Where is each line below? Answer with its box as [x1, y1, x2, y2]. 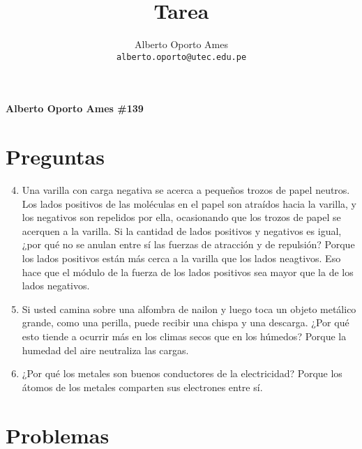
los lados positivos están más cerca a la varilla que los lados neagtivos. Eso [22, 251, 341, 266]
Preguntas [6, 142, 105, 171]
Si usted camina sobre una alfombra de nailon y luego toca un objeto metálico [22, 301, 356, 316]
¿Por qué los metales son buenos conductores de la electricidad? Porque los [22, 366, 342, 381]
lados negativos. [22, 278, 90, 293]
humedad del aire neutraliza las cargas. [22, 342, 189, 357]
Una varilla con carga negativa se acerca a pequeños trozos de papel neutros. [22, 183, 350, 197]
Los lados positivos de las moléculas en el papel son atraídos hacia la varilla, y [22, 196, 356, 211]
